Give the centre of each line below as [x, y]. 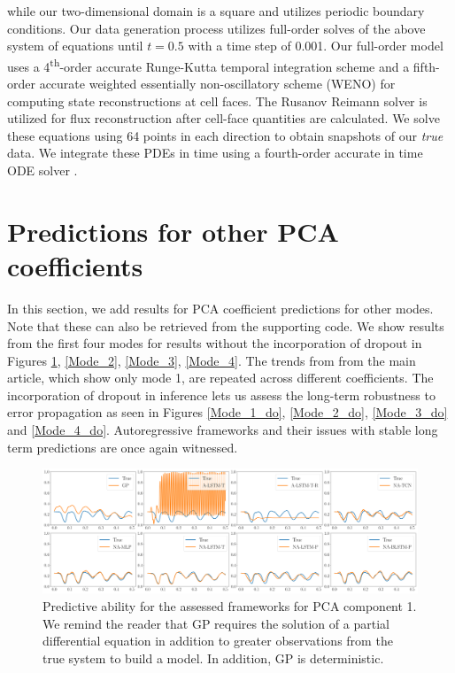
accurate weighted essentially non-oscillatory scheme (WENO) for [217, 84]
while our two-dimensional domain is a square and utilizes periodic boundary [216, 11]
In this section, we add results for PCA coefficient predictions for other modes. [220, 308]
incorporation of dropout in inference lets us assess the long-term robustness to [221, 395]
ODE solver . [42, 170]
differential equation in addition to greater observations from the [218, 641]
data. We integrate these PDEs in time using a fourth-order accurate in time [215, 153]
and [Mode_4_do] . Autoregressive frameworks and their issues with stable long [223, 430]
